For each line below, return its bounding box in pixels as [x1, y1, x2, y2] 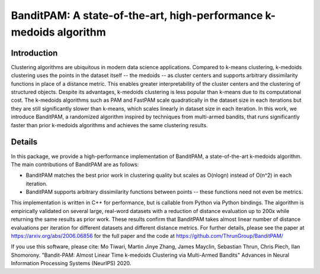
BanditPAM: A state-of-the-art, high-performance [11, 9, 263, 22]
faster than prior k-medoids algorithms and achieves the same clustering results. [11, 121, 208, 128]
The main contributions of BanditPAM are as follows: [11, 160, 139, 168]
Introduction [11, 48, 58, 58]
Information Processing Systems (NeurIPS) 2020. [11, 260, 132, 267]
